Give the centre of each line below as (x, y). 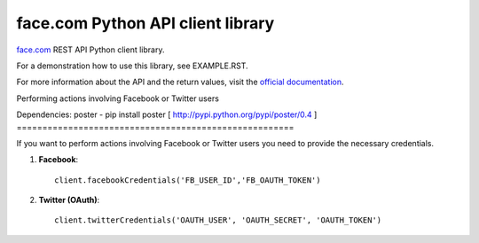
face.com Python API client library (145, 23)
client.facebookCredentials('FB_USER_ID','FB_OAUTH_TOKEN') (188, 180)
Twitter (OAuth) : (69, 200)
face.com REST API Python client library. (90, 50)
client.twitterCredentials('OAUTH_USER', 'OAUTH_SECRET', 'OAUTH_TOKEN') (218, 220)
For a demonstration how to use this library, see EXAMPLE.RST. (132, 66)
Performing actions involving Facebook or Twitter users (118, 98)
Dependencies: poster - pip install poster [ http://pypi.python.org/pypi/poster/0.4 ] (167, 114)
